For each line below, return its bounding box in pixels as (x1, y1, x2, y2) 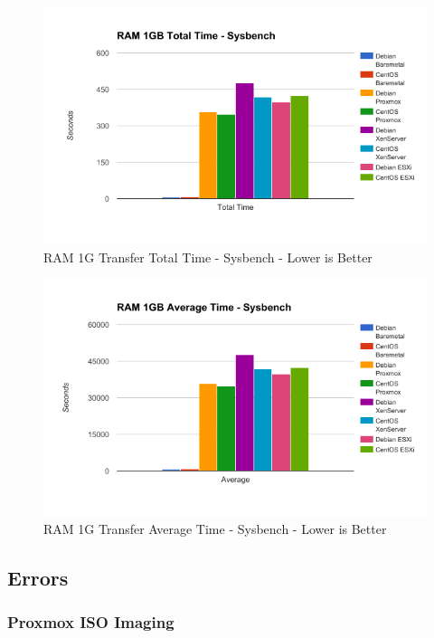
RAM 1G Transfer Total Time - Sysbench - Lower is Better (43, 247, 373, 266)
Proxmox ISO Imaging (7, 611, 175, 633)
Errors (7, 564, 69, 592)
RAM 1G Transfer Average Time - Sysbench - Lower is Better (43, 519, 387, 538)
